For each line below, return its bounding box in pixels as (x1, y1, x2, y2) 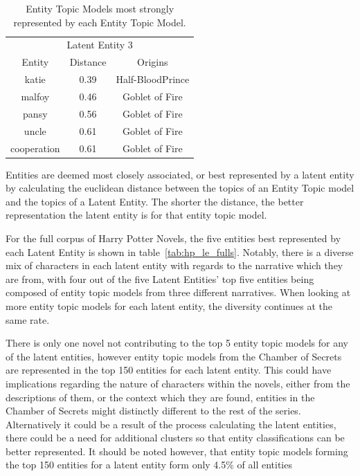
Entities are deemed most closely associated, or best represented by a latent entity (6, 167, 354, 181)
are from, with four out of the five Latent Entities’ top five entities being (6, 271, 314, 286)
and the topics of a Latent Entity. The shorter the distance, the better (6, 194, 304, 208)
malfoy (21, 89, 50, 103)
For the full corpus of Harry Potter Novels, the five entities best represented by (6, 230, 341, 245)
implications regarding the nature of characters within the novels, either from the (6, 376, 350, 390)
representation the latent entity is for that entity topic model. (6, 208, 267, 222)
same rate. (6, 312, 50, 327)
